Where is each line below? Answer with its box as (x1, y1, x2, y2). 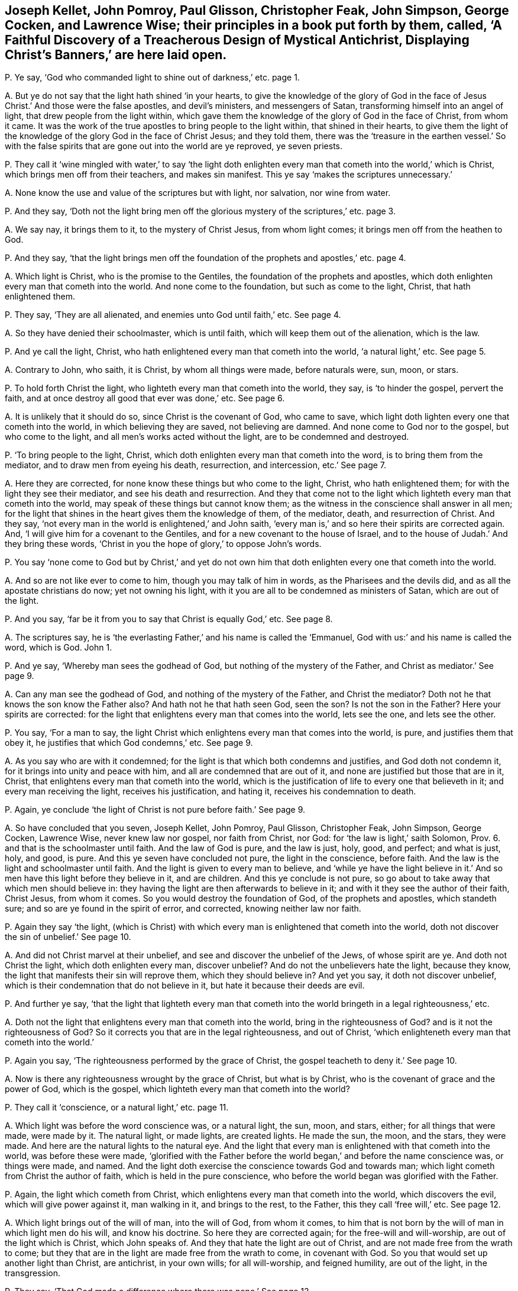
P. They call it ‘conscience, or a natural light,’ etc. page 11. (5, 1102, 229, 1113)
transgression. (5, 1268, 61, 1279)
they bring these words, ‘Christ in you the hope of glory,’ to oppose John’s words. (5, 539, 322, 549)
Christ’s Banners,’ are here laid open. (5, 47, 227, 62)
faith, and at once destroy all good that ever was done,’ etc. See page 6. (5, 393, 285, 404)
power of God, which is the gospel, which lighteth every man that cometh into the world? (5, 1084, 350, 1094)
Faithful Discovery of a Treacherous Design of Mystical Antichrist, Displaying (5, 33, 470, 47)
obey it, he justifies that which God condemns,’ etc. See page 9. (5, 738, 253, 748)
